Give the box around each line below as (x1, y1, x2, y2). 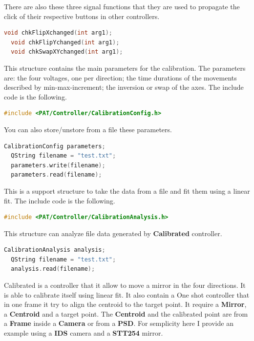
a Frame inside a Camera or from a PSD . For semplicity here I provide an (4, 318, 233, 328)
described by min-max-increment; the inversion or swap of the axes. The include (4, 82, 244, 92)
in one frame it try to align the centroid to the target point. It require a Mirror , (4, 299, 247, 309)
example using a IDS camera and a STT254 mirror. (4, 328, 163, 338)
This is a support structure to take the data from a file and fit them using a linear (4, 185, 250, 196)
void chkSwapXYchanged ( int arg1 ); (11, 48, 123, 56)
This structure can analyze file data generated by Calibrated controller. (4, 228, 222, 238)
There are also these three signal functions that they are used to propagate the (4, 1, 240, 11)
